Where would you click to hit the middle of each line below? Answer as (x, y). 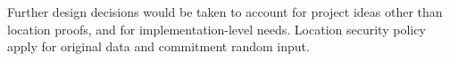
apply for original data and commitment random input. (158, 46)
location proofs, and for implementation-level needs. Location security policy (217, 29)
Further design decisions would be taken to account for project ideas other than (225, 11)
